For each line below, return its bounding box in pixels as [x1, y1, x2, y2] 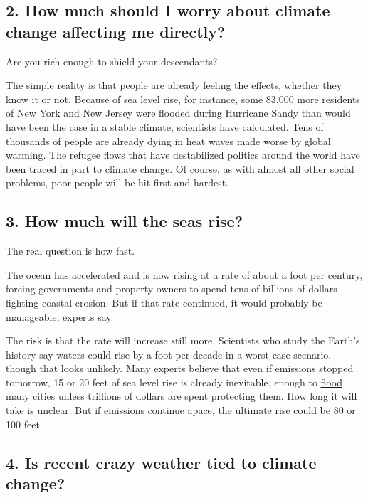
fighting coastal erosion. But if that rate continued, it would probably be [6, 295, 322, 309]
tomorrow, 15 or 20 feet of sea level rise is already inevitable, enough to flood [6, 374, 342, 389]
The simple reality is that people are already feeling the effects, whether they [6, 78, 342, 92]
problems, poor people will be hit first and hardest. [6, 175, 229, 190]
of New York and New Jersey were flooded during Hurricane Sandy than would [6, 105, 351, 120]
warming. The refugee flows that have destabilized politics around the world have [6, 147, 360, 162]
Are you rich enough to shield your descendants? [6, 53, 218, 68]
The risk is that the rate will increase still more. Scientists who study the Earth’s [6, 333, 360, 348]
